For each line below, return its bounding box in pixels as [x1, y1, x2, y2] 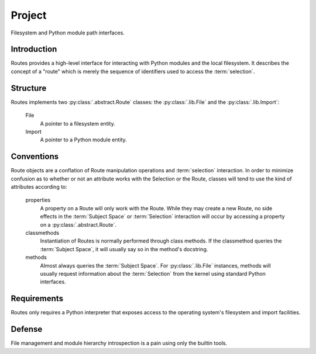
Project [11, 9, 47, 22]
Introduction [11, 44, 57, 54]
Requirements [11, 294, 64, 304]
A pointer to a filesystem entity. [40, 120, 115, 127]
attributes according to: [11, 183, 67, 190]
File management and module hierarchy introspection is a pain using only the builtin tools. [11, 339, 228, 347]
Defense [11, 324, 43, 334]
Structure [11, 83, 47, 93]
